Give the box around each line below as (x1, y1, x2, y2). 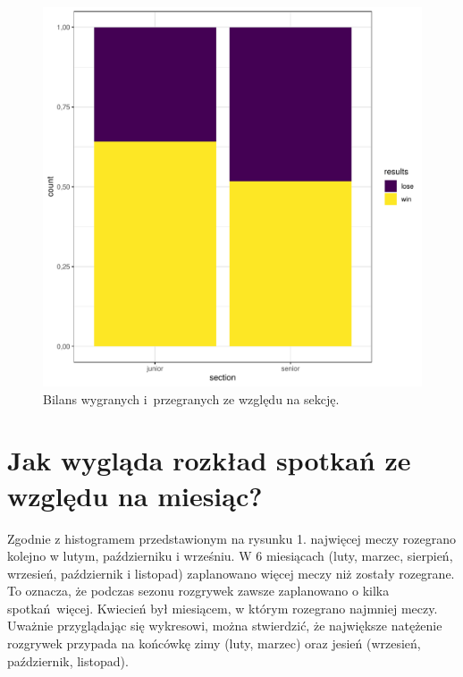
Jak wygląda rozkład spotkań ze (7, 442, 411, 478)
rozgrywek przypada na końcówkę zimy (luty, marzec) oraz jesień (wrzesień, (7, 634, 421, 653)
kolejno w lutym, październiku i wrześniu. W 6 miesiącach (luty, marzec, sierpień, (7, 546, 453, 565)
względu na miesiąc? (7, 477, 263, 513)
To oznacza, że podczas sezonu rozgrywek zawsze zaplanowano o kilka (7, 581, 390, 600)
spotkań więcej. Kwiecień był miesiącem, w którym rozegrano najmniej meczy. (7, 598, 438, 617)
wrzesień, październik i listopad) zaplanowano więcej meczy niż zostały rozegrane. (7, 563, 455, 582)
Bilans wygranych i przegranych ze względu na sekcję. (43, 389, 340, 408)
